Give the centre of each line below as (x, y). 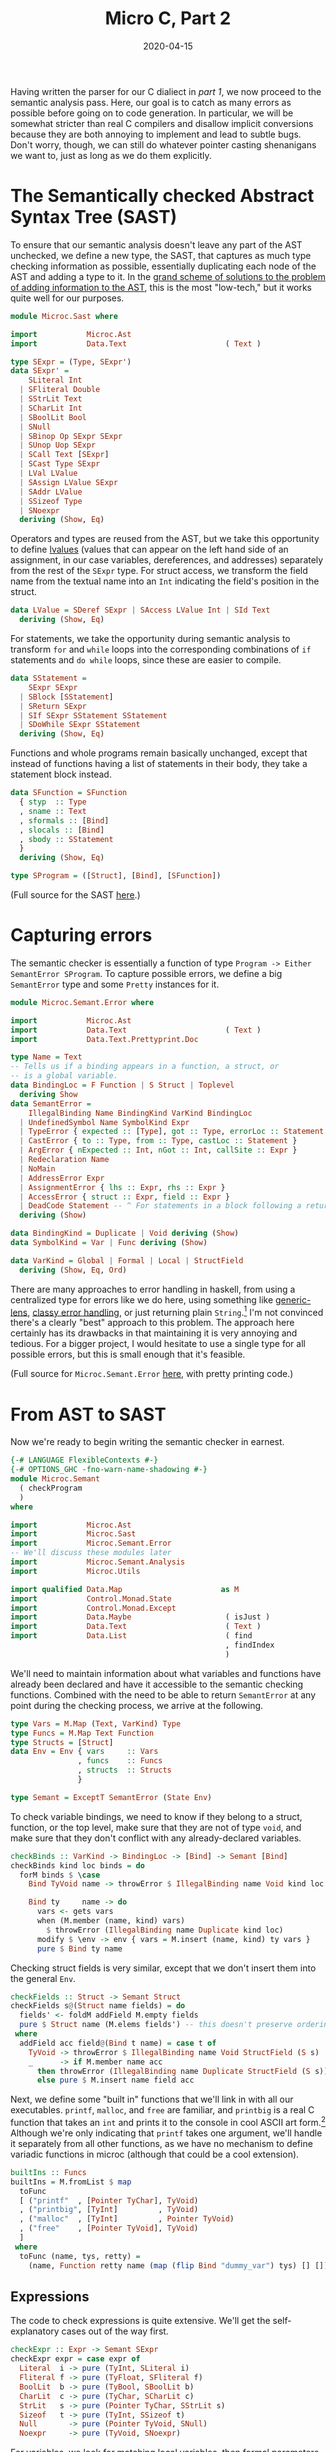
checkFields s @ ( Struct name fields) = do (98, 2006)
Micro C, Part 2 (168, 18)
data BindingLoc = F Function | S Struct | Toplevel (122, 1085)
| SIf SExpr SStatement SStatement (93, 715)
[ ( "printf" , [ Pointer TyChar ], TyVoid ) (109, 2200)
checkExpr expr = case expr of (75, 2359)
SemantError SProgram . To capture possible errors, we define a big (146, 973)
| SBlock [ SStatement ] (66, 697)
